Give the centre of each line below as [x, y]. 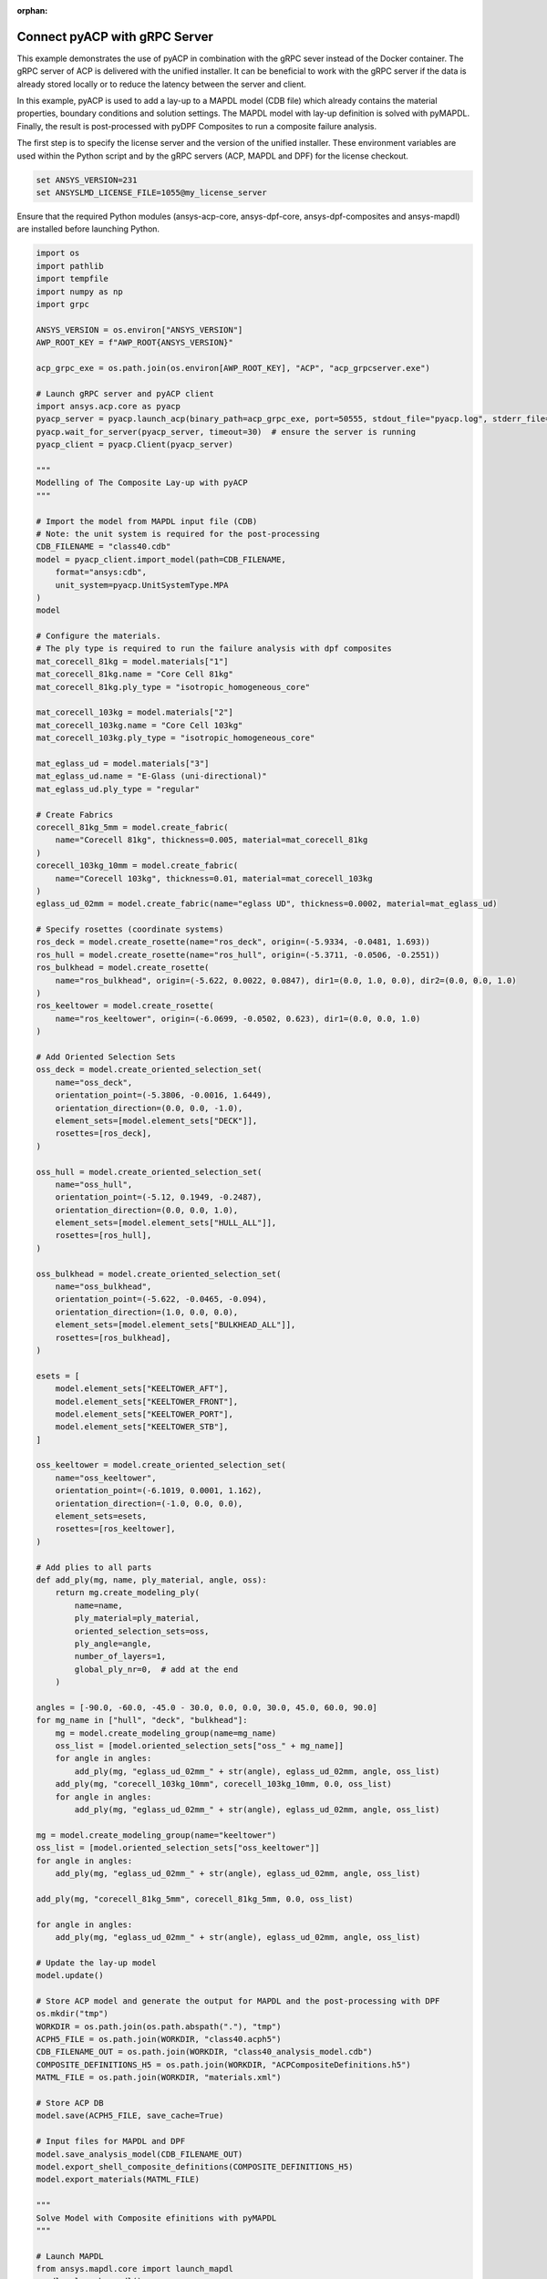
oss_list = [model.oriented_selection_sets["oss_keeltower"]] [178, 1848]
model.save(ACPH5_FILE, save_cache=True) [130, 2116]
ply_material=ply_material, [137, 1619]
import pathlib [70, 266]
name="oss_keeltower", [106, 1478]
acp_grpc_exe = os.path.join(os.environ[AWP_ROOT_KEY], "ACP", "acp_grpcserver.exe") [233, 368]
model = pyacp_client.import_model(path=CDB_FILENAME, [161, 559]
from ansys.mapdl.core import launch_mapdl [135, 2269]
